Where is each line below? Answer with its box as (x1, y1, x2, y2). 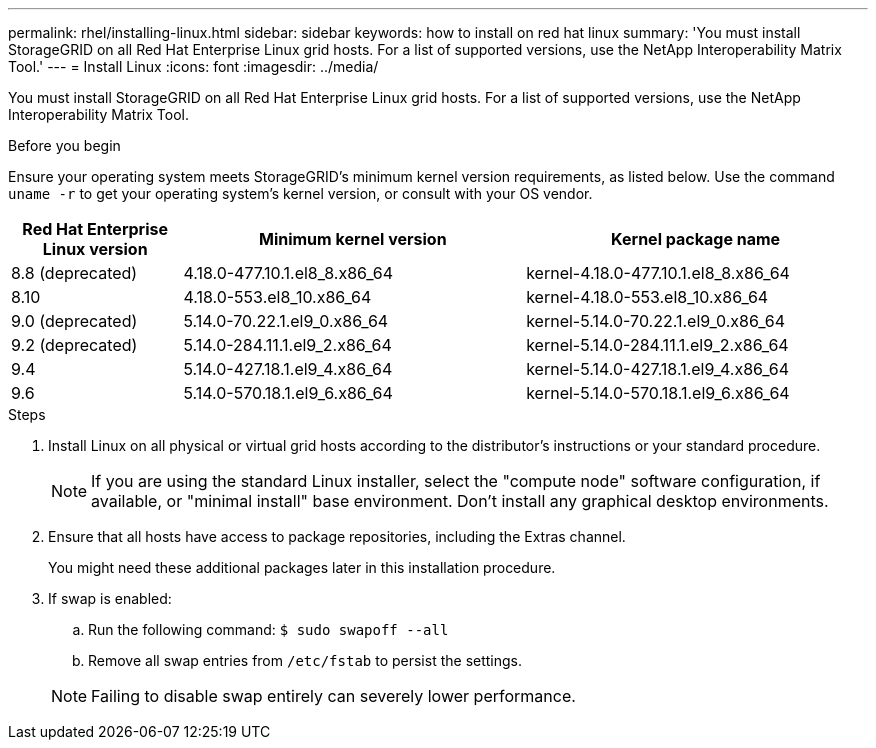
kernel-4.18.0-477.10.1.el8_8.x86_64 (526, 263, 790, 283)
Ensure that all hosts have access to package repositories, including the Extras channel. (48, 528, 626, 545)
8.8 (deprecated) (11, 263, 138, 283)
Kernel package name (611, 229, 781, 249)
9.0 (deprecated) (11, 311, 138, 331)
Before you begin (8, 137, 121, 154)
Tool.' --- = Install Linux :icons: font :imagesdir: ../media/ (8, 58, 379, 75)
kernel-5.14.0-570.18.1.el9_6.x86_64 (526, 383, 790, 403)
